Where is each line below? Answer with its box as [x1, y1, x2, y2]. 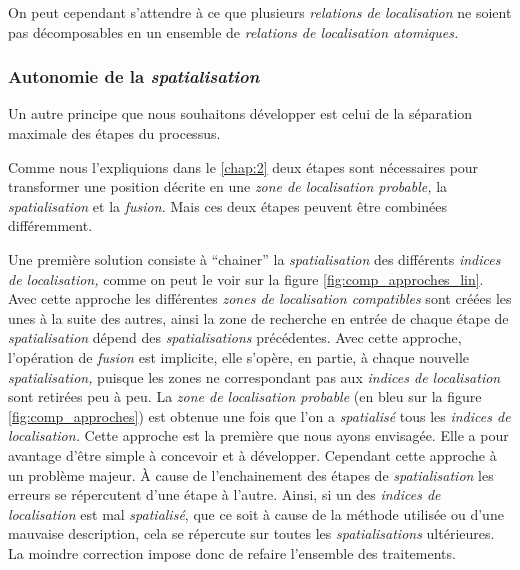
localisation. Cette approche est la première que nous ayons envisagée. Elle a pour [8, 425, 509, 446]
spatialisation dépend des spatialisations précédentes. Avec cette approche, [8, 327, 462, 348]
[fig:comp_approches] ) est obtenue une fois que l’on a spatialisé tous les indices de [8, 405, 511, 426]
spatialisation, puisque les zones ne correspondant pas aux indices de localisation [8, 366, 501, 387]
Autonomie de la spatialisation [8, 64, 260, 89]
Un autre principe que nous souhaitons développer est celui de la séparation [8, 103, 473, 124]
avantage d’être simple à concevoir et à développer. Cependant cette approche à [8, 444, 497, 465]
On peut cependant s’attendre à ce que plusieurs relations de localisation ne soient [8, 2, 512, 22]
